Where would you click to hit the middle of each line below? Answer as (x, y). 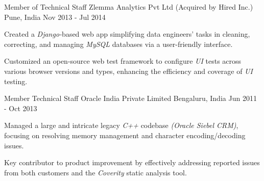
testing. (16, 81)
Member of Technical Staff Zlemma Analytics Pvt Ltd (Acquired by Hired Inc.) (129, 7)
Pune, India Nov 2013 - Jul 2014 (55, 17)
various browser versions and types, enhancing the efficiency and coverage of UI (128, 71)
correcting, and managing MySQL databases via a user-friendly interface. (118, 44)
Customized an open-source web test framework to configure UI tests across (123, 61)
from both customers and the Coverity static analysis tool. (95, 172)
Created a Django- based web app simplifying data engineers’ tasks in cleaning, (127, 34)
